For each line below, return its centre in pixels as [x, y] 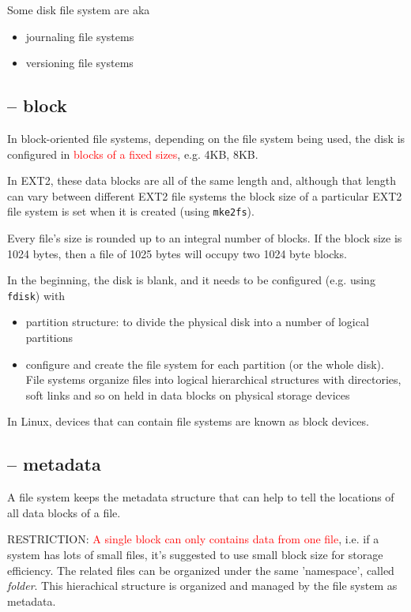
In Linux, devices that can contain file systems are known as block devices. [188, 421]
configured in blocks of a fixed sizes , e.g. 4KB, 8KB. [133, 154]
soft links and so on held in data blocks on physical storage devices [188, 394]
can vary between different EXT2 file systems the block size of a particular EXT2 [205, 195]
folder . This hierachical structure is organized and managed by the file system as [202, 586]
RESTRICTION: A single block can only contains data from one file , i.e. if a [193, 539]
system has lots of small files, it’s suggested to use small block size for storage [195, 554]
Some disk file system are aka [79, 9]
